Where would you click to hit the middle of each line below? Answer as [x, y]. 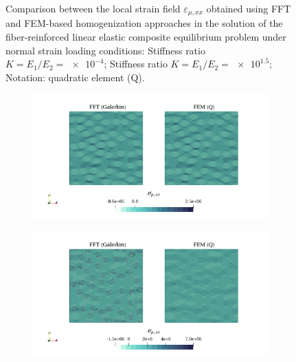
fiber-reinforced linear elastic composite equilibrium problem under [146, 37]
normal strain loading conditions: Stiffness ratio [105, 50]
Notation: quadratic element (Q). [75, 77]
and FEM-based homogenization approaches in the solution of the [144, 23]
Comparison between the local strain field [93, 8]
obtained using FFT [249, 8]
